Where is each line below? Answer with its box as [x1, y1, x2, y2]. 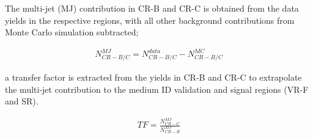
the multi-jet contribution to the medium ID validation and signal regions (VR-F [5, 82, 309, 95]
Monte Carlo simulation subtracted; [5, 26, 139, 38]
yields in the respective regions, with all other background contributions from [5, 13, 295, 26]
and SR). [5, 95, 39, 107]
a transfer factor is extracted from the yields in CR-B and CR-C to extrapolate [5, 71, 302, 84]
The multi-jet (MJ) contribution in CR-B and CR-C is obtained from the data [5, 2, 299, 14]
